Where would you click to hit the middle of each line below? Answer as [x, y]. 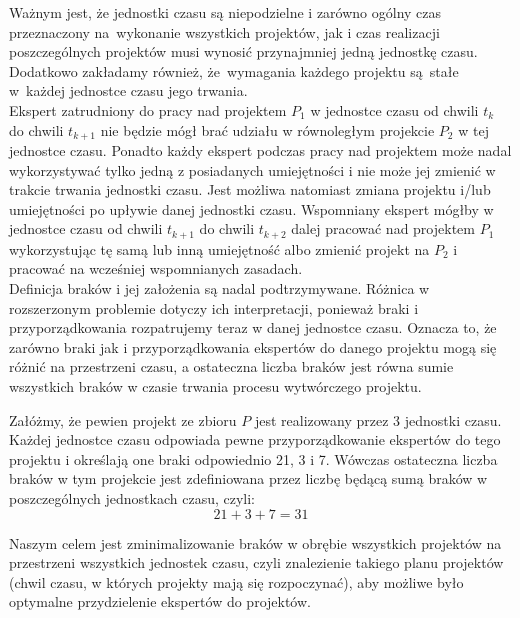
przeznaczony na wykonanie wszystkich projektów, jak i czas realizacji [224, 31]
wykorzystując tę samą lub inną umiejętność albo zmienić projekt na [219, 248]
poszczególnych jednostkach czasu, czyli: [132, 497]
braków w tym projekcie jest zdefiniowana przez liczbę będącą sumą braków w [248, 478]
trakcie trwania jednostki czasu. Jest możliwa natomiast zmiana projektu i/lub [250, 189]
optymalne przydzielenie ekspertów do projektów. [160, 601]
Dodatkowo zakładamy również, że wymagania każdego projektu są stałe [234, 70]
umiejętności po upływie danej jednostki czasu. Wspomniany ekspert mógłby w [251, 208]
